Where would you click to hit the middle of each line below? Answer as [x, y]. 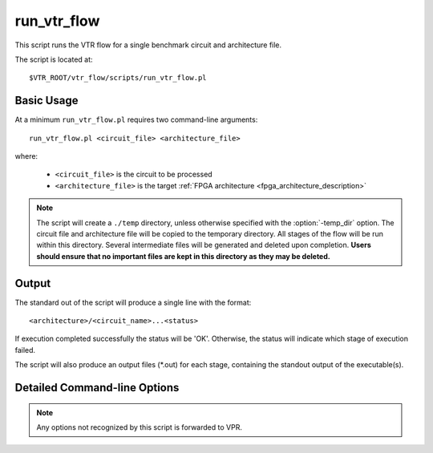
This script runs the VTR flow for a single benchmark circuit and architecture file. [148, 45]
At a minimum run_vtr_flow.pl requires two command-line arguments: [136, 119]
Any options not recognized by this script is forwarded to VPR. [139, 427]
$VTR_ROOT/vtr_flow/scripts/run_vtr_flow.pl [118, 78]
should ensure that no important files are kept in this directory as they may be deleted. [183, 256]
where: [26, 156]
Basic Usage [47, 101]
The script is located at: [54, 59]
